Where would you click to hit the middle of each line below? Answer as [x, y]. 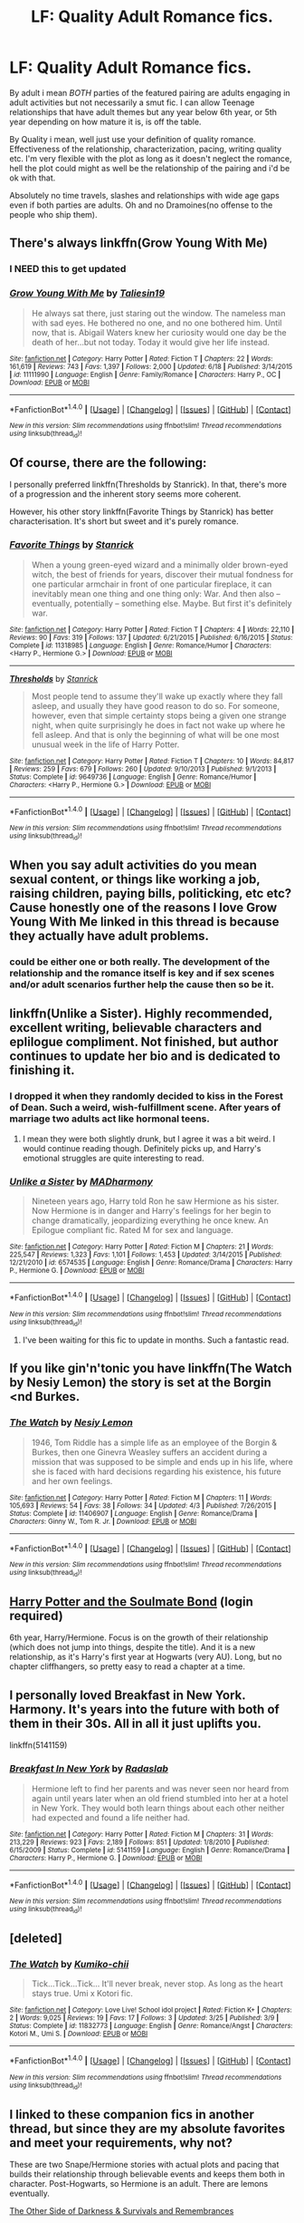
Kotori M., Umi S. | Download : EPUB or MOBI [79, 2034]
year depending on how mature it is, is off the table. [105, 121]
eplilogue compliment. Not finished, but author [144, 1042]
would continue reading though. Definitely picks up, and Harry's [142, 1148]
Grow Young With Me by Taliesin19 [87, 294]
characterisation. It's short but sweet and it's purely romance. [124, 521]
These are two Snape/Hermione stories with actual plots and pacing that [144, 2164]
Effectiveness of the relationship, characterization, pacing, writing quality [146, 149]
